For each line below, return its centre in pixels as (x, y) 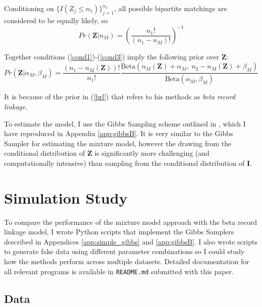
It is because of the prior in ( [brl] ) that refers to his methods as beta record (120, 97)
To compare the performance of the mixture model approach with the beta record (131, 222)
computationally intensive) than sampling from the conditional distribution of (124, 163)
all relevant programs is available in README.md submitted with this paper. (119, 271)
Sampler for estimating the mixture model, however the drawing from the (118, 143)
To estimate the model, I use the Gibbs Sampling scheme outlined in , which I (125, 123)
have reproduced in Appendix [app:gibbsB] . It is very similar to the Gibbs (119, 133)
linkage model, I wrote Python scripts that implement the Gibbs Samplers (119, 232)
